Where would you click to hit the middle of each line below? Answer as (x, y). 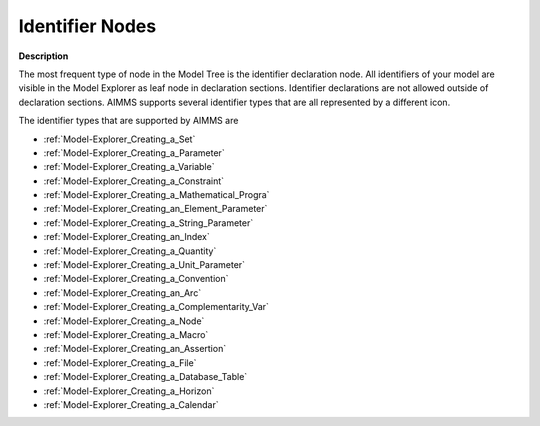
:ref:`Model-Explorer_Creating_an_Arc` (122, 292)
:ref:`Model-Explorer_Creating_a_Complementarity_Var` (156, 307)
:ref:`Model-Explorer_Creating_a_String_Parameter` (148, 222)
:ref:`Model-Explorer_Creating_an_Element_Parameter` (155, 209)
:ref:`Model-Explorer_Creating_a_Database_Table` (145, 377)
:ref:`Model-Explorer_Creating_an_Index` (126, 237)
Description (43, 56)
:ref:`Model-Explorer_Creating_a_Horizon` (129, 391)
